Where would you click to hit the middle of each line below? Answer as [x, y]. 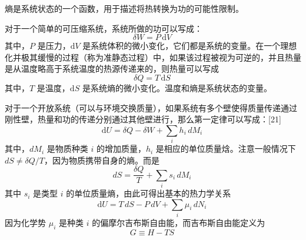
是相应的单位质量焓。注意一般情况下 [226, 149]
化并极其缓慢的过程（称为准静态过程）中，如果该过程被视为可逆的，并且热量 [153, 57]
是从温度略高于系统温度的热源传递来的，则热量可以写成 [112, 69]
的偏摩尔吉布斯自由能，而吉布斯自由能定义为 [179, 222]
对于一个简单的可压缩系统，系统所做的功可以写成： [104, 28]
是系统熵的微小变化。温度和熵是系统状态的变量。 [177, 87]
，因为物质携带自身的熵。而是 [102, 160]
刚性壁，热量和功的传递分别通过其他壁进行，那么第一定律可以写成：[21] [143, 119]
